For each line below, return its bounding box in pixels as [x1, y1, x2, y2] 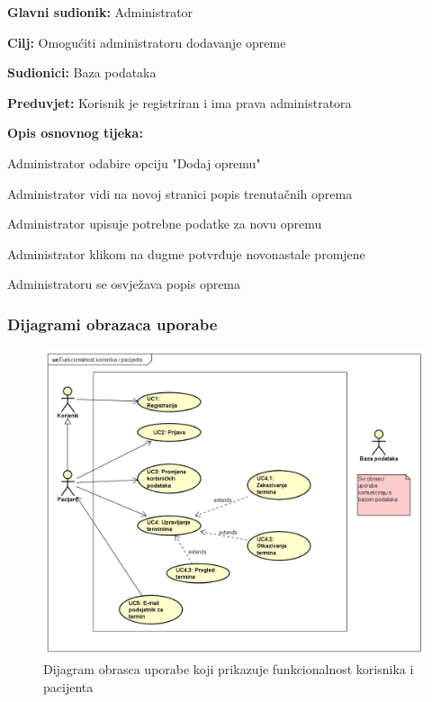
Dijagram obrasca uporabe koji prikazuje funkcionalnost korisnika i [43, 659, 414, 678]
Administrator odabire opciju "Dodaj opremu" [7, 153, 261, 172]
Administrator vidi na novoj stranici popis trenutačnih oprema [7, 184, 353, 202]
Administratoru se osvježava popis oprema [7, 274, 241, 293]
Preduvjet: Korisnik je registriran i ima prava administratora [7, 93, 352, 112]
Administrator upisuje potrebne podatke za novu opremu [7, 214, 322, 233]
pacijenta [43, 677, 94, 696]
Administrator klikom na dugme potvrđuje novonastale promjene [7, 244, 365, 263]
